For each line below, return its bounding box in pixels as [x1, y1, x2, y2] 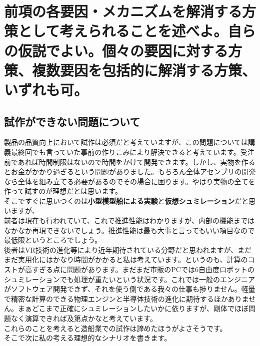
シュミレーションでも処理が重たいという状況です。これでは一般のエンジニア [4, 274, 255, 284]
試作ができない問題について [4, 113, 140, 129]
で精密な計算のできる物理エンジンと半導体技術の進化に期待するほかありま [4, 293, 249, 304]
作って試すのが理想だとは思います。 [4, 186, 122, 196]
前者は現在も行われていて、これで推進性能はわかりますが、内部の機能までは [4, 215, 255, 226]
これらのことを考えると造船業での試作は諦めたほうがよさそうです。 [4, 323, 227, 333]
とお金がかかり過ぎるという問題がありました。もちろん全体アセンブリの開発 [4, 166, 256, 177]
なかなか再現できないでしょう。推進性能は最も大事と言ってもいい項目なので [4, 225, 255, 235]
